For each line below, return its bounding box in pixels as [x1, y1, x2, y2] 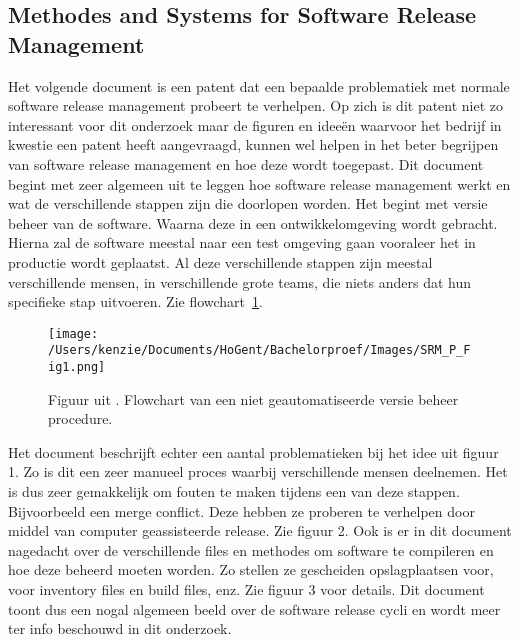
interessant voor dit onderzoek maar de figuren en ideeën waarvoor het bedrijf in [8, 114, 502, 135]
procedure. [48, 408, 113, 429]
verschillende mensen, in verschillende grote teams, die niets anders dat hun [8, 271, 471, 292]
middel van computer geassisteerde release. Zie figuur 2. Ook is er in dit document [8, 520, 512, 541]
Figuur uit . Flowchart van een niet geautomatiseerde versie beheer [48, 388, 459, 409]
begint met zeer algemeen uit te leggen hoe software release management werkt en [8, 173, 511, 194]
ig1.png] [48, 360, 106, 375]
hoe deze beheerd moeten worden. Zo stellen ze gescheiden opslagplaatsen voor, [8, 559, 494, 580]
